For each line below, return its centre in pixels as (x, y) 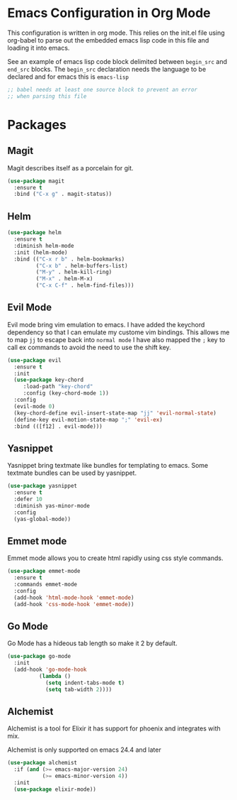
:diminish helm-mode (44, 246)
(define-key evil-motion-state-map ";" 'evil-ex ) (88, 420)
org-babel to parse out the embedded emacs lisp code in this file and (108, 40)
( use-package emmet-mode (44, 571)
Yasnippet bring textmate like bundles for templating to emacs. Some (108, 466)
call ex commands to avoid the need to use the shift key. (89, 347)
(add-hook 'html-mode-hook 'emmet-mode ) (74, 598)
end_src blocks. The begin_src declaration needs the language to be (107, 69)
